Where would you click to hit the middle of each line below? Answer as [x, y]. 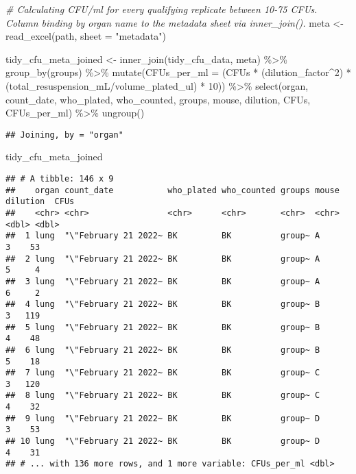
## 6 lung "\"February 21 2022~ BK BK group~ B [163, 350]
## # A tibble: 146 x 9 [60, 179]
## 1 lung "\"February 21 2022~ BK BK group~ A [163, 236]
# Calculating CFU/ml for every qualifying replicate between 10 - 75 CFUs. [162, 9]
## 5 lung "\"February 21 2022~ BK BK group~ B [163, 327]
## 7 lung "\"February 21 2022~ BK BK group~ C [163, 373]
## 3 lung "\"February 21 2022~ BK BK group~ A [163, 281]
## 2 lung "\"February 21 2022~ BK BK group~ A [163, 259]
